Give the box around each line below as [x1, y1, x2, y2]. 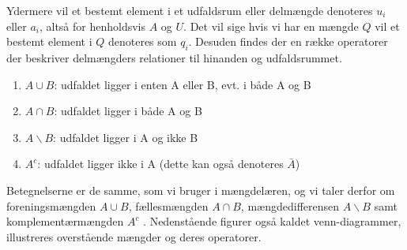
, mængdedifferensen [240, 197, 340, 214]
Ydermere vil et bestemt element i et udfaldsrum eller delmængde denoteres [6, 2, 373, 18]
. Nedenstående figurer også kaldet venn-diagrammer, [143, 213, 401, 229]
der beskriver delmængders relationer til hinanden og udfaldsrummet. [6, 49, 342, 65]
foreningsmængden [6, 197, 96, 214]
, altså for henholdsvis [39, 17, 146, 34]
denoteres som [107, 33, 177, 50]
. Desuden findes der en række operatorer [188, 33, 388, 50]
